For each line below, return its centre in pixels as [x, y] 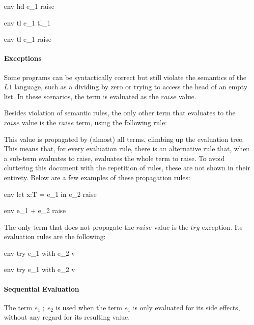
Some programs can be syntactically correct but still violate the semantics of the [125, 77]
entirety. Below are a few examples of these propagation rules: [97, 177]
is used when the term [89, 307]
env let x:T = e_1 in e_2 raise [50, 194]
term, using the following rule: [122, 122]
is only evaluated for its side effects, [186, 307]
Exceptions [23, 58]
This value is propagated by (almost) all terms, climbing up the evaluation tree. [124, 139]
